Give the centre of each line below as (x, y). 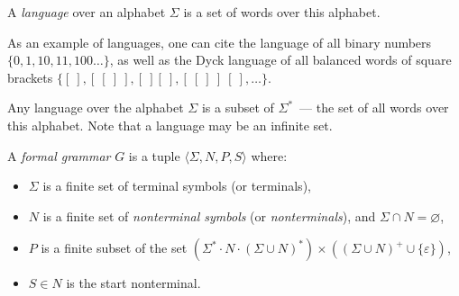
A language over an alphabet (87, 12)
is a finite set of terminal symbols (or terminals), (177, 186)
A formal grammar (59, 155)
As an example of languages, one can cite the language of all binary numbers (220, 42)
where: (269, 155)
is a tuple (154, 155)
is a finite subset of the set (114, 248)
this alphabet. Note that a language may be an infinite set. (170, 125)
